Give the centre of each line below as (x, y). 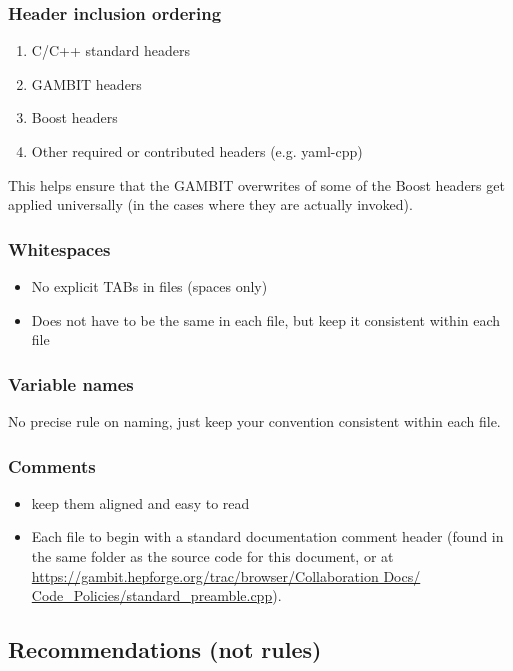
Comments (52, 465)
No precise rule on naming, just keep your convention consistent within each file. (254, 421)
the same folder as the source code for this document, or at (212, 556)
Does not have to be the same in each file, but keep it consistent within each (266, 319)
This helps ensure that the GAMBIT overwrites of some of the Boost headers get (256, 184)
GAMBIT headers (86, 83)
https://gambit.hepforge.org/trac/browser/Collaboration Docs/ (226, 575)
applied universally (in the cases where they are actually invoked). (210, 204)
